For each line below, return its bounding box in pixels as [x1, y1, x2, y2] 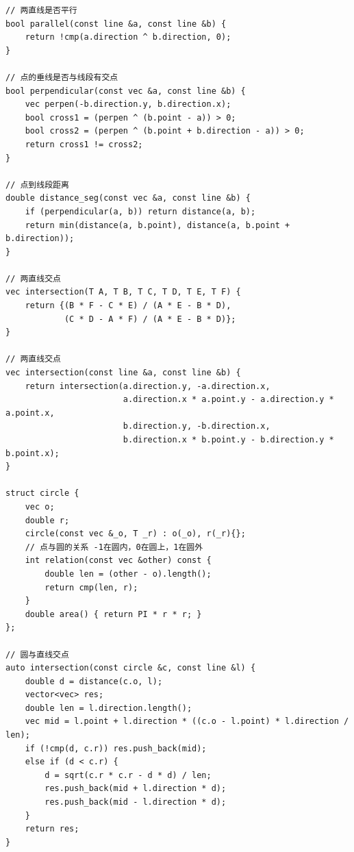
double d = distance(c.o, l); [25, 676, 163, 686]
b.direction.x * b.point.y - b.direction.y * [123, 435, 334, 444]
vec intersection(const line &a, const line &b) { [5, 368, 241, 378]
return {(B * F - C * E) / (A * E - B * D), [25, 301, 231, 311]
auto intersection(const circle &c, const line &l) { [5, 663, 256, 673]
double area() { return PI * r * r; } [25, 609, 202, 619]
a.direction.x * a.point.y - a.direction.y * [123, 394, 334, 405]
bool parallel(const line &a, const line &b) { [5, 18, 227, 29]
